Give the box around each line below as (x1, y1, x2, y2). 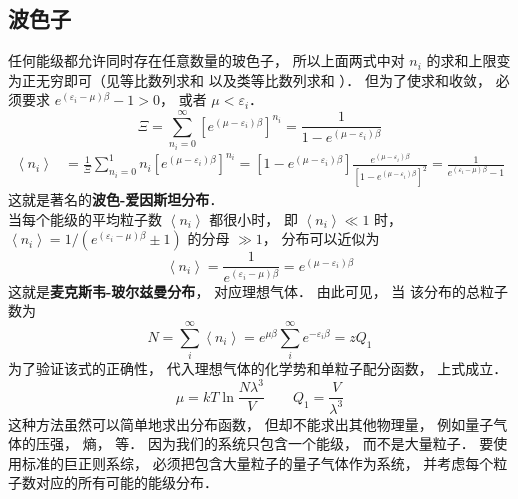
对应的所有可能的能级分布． (35, 472, 218, 493)
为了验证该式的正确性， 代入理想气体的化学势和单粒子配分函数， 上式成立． (8, 358, 508, 379)
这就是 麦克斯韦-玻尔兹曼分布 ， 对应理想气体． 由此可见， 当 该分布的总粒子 (8, 280, 509, 301)
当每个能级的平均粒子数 (8, 208, 162, 229)
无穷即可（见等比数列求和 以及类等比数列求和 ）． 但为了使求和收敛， (35, 69, 491, 90)
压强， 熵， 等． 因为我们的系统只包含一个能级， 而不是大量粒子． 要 (35, 433, 494, 454)
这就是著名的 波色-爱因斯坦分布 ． (8, 189, 224, 210)
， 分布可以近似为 (262, 228, 380, 249)
